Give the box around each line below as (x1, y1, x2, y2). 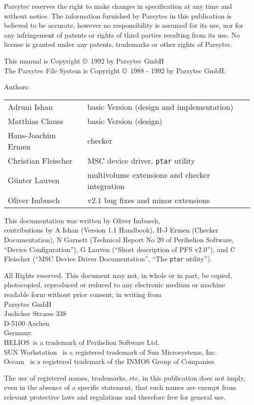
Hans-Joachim (8, 129, 56, 141)
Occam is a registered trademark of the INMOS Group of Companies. (4, 356, 216, 366)
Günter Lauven (8, 174, 60, 186)
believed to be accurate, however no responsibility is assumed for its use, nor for (4, 20, 244, 30)
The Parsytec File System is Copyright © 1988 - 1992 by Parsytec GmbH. (4, 65, 226, 75)
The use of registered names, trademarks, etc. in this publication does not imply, (4, 372, 246, 383)
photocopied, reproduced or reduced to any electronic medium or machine (4, 279, 225, 290)
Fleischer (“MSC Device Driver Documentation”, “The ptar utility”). (4, 254, 212, 264)
